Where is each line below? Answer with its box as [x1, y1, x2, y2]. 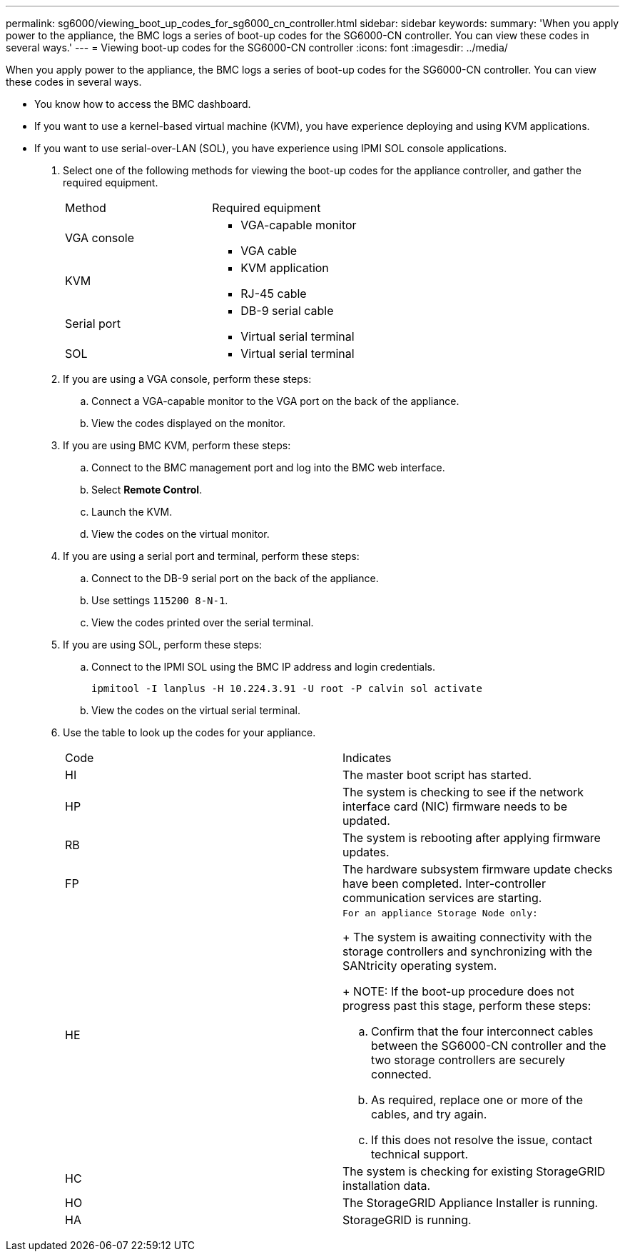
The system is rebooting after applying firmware [342, 831, 601, 845]
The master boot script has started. [342, 768, 532, 782]
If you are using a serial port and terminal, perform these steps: [63, 550, 360, 562]
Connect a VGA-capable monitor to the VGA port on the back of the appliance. [91, 395, 459, 407]
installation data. [342, 1178, 431, 1193]
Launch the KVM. [91, 506, 173, 518]
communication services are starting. [342, 891, 542, 905]
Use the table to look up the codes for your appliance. [63, 726, 316, 738]
